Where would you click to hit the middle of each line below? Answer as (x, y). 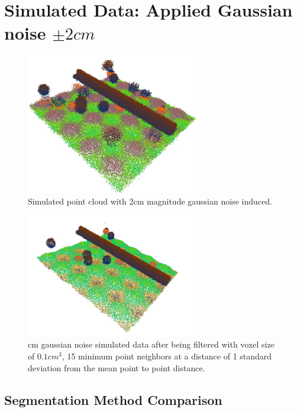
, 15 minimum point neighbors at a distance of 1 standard (167, 356)
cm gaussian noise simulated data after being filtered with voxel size (151, 344)
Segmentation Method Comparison (113, 399)
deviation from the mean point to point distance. (117, 367)
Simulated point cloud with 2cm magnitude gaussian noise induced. (150, 201)
